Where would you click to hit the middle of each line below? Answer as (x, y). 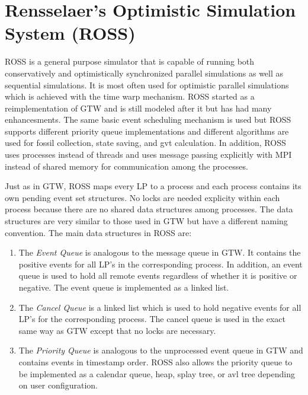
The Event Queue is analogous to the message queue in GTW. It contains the (160, 252)
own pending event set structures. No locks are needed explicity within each (142, 197)
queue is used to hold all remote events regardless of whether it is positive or (158, 275)
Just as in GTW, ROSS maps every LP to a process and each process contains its (153, 186)
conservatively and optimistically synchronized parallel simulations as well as (144, 73)
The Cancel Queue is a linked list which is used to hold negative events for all (160, 307)
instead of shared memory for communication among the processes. (126, 166)
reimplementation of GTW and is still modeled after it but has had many (138, 108)
